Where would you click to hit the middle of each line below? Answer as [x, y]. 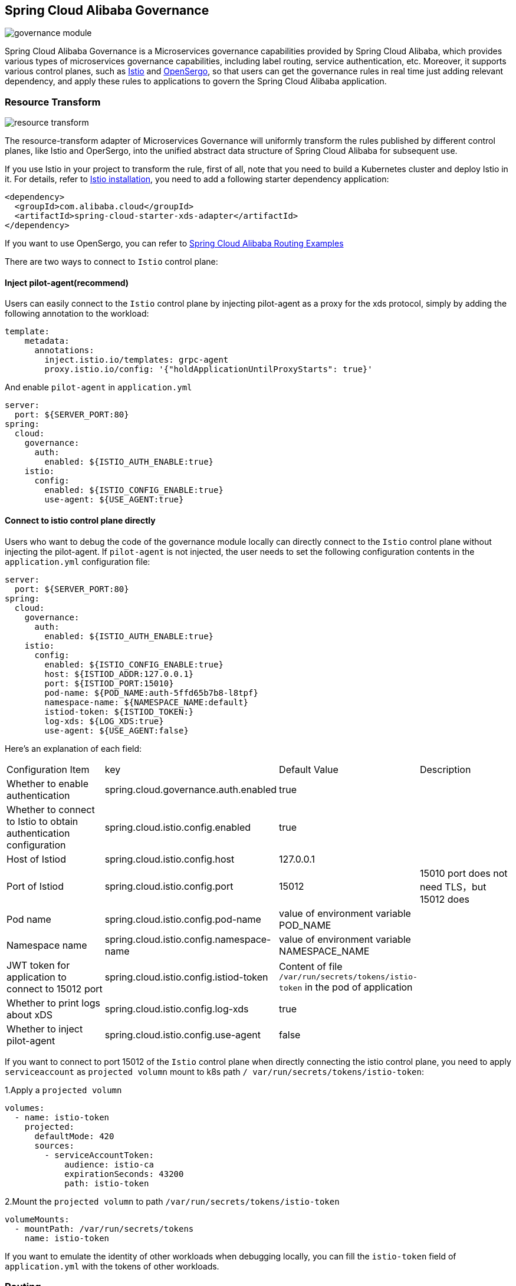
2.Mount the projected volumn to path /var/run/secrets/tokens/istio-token [172, 1201]
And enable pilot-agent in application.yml [98, 387]
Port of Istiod [35, 886]
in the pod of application [359, 987]
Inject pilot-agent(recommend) [67, 282]
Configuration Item [48, 769]
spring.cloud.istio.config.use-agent [183, 1035]
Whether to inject [45, 1029]
